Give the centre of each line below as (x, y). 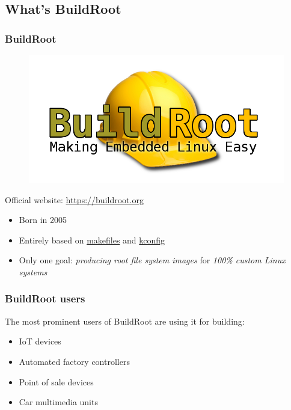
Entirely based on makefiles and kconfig (92, 240)
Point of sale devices (56, 381)
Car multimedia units (58, 402)
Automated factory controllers (74, 361)
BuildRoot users (45, 298)
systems (33, 271)
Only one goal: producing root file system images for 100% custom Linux (152, 260)
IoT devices (40, 341)
